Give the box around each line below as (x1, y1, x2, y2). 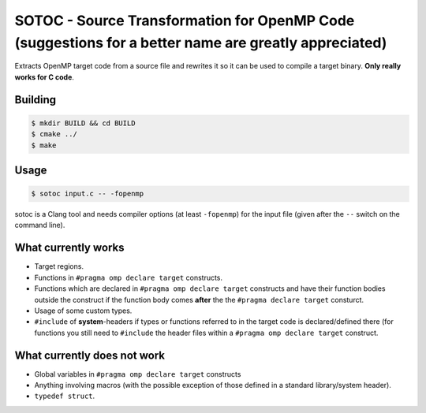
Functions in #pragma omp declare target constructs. (34, 273, 223, 282)
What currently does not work (14, 348, 166, 362)
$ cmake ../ (31, 130, 78, 139)
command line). (14, 221, 65, 230)
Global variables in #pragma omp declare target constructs (34, 369, 241, 378)
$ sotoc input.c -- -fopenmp (31, 189, 144, 199)
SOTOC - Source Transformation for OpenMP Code (14, 12, 355, 29)
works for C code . (14, 72, 75, 82)
